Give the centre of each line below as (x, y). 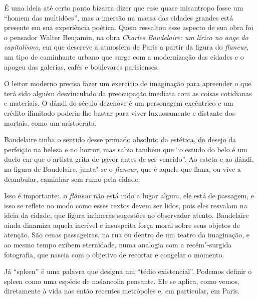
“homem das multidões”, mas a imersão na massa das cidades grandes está (119, 17)
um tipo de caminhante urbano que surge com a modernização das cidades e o (124, 56)
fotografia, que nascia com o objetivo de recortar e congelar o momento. (114, 254)
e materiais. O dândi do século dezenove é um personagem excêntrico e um (119, 103)
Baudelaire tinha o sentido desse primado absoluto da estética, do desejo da (120, 139)
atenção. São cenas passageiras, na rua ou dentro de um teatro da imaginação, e (127, 235)
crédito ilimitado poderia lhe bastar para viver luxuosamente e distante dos (119, 112)
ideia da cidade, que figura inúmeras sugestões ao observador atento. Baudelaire (126, 215)
